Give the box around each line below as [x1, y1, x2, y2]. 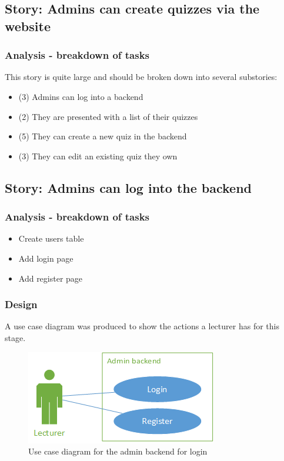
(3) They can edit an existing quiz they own [18, 149, 178, 162]
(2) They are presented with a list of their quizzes [18, 110, 198, 122]
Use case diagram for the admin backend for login [28, 445, 208, 457]
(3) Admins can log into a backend [18, 90, 143, 102]
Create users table [18, 232, 84, 245]
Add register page [18, 272, 83, 284]
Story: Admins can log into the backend [5, 178, 252, 196]
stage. [5, 331, 26, 343]
